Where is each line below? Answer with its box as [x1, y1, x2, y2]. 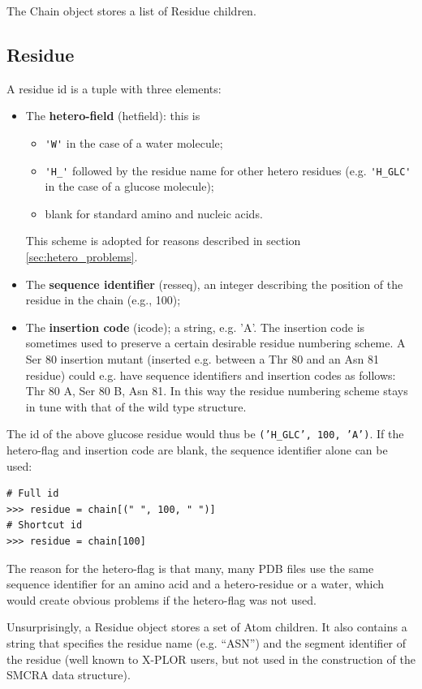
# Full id [6, 488, 59, 500]
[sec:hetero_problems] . [25, 248, 138, 265]
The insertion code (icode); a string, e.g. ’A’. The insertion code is [25, 318, 365, 335]
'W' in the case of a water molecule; [45, 134, 223, 151]
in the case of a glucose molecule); [45, 178, 214, 195]
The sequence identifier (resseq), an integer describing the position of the [25, 275, 403, 292]
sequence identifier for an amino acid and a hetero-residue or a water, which [6, 575, 385, 592]
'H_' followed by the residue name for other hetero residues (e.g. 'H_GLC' [45, 161, 411, 179]
